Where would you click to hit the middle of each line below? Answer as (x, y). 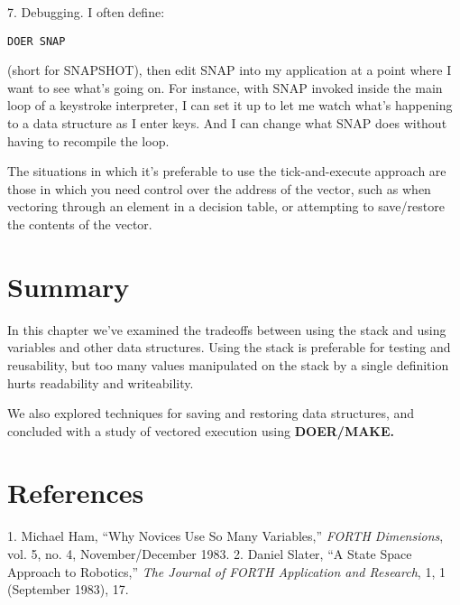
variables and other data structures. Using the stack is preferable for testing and (229, 347)
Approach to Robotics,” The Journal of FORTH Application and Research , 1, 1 (226, 571)
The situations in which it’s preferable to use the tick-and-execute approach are (227, 171)
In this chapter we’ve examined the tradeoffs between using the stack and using (227, 329)
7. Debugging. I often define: (86, 12)
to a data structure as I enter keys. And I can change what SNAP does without (227, 123)
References (76, 493)
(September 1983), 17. (68, 589)
